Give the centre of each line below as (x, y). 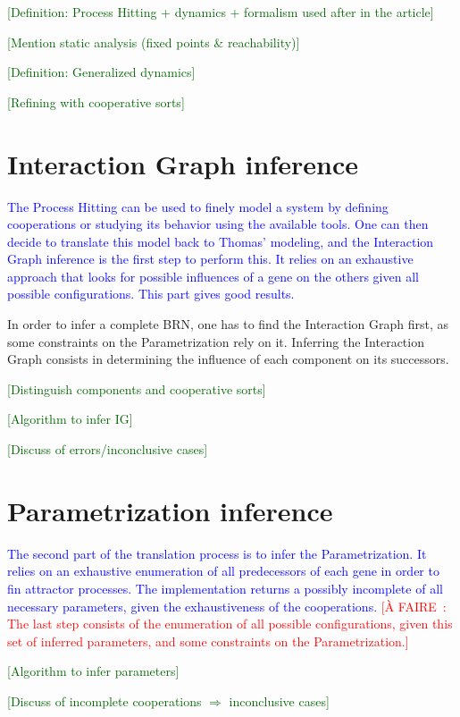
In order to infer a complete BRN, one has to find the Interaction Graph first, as (228, 324)
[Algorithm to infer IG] (70, 419)
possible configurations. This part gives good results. (151, 294)
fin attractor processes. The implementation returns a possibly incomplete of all (225, 588)
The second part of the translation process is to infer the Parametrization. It (217, 553)
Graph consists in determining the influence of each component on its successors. (228, 359)
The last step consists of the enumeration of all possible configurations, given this (230, 624)
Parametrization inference (170, 510)
